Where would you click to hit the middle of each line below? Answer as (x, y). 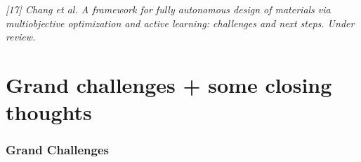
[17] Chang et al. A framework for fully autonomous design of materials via (168, 9)
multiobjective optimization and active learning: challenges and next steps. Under (180, 23)
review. (21, 37)
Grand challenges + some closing (169, 84)
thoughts (49, 112)
